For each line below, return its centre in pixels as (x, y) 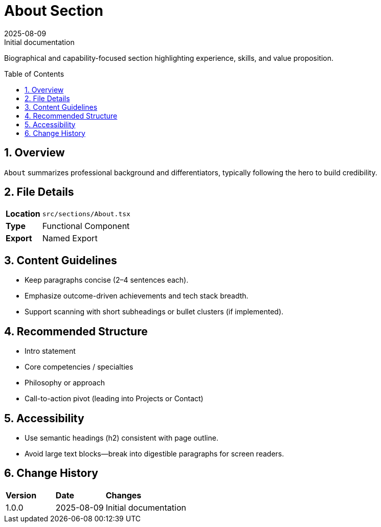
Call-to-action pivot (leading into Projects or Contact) (114, 399)
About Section (54, 11)
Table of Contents (34, 74)
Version (21, 495)
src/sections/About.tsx (86, 214)
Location (23, 214)
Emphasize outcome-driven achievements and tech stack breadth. (137, 296)
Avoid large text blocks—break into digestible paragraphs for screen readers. (154, 453)
